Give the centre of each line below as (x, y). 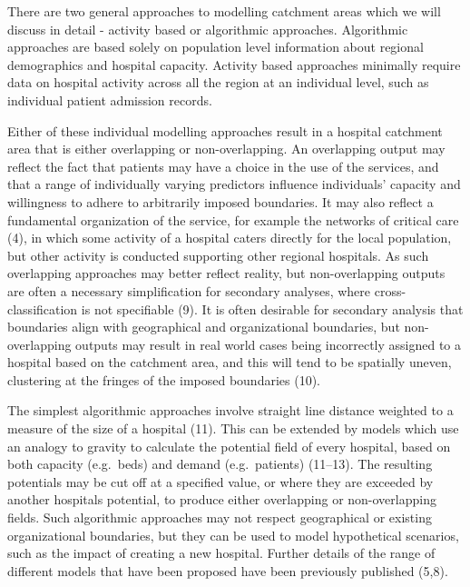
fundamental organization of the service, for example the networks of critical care (233, 219)
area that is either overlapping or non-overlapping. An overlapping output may (226, 149)
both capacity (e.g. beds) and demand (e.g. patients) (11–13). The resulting (220, 464)
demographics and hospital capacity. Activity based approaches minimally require (234, 64)
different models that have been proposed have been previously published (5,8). (228, 570)
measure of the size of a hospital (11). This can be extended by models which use (233, 428)
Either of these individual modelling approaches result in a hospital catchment (225, 130)
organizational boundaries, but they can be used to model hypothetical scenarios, (233, 535)
